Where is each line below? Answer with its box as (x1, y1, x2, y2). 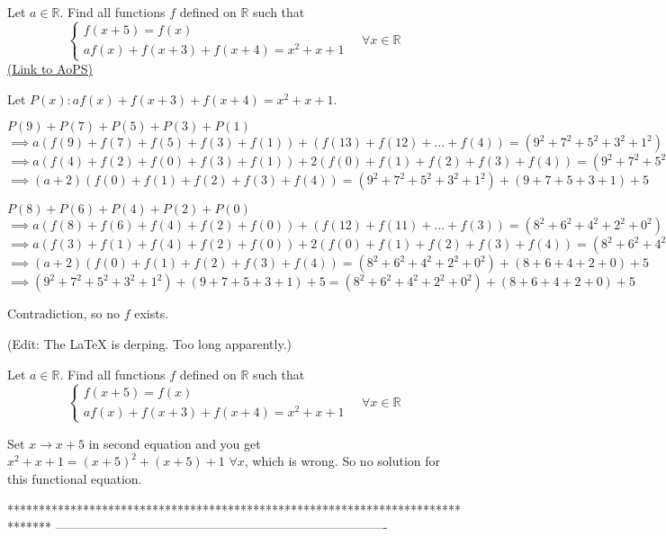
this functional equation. (7, 469, 142, 488)
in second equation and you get (88, 433, 261, 452)
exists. (134, 304, 169, 323)
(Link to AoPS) (7, 59, 93, 78)
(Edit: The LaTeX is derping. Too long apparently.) (7, 335, 292, 353)
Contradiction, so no (7, 304, 120, 323)
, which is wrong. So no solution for (244, 451, 441, 470)
